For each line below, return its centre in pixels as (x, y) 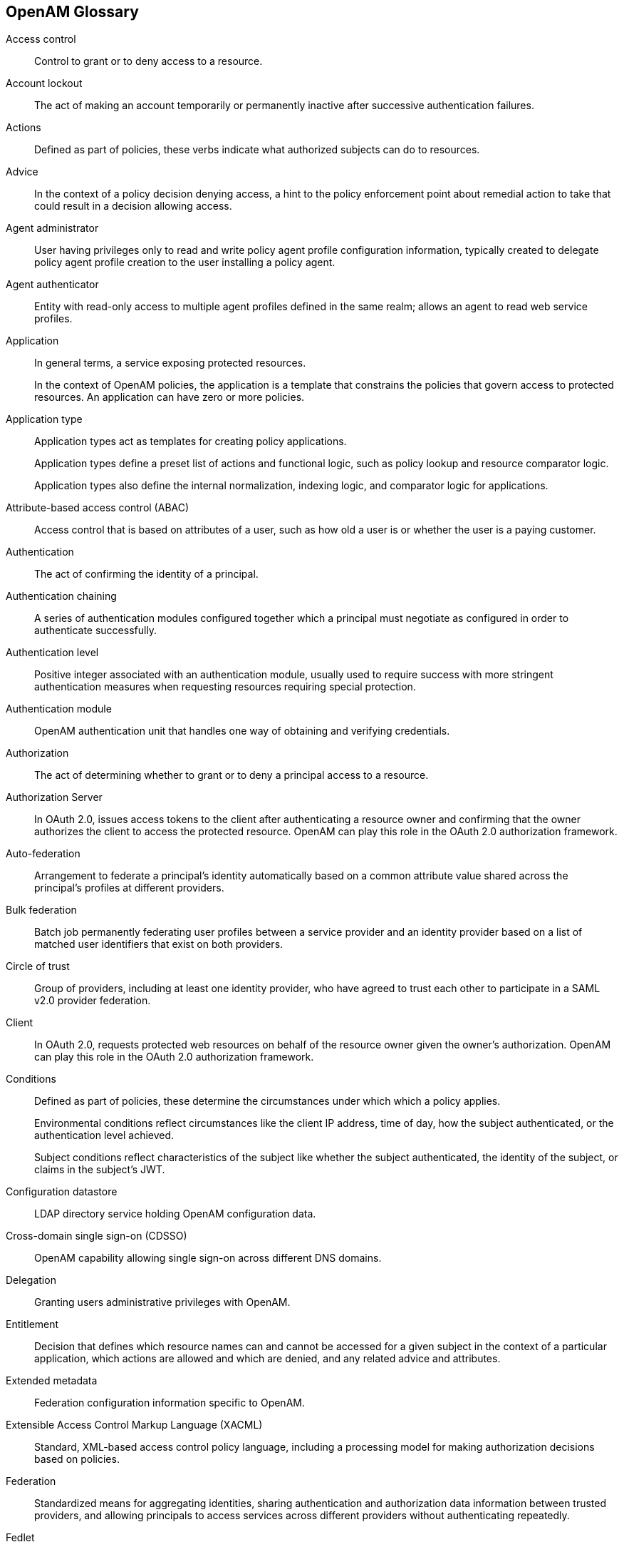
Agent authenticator (52, 285)
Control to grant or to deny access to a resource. (149, 61)
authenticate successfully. (96, 630)
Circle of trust (38, 966)
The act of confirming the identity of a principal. (146, 574)
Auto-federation (43, 854)
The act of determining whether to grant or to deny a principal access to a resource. (232, 775)
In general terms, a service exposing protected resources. (170, 363)
